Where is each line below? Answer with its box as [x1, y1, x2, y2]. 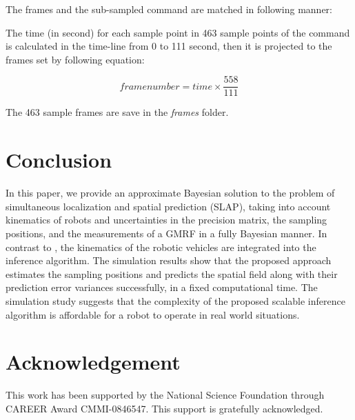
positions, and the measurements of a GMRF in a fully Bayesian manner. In [6, 226, 327, 240]
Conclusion [6, 146, 112, 174]
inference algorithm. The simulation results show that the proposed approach [6, 253, 332, 268]
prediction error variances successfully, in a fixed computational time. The [6, 280, 318, 294]
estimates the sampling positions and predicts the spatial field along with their [6, 266, 338, 281]
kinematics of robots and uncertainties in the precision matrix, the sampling [6, 212, 327, 227]
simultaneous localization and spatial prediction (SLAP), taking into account [6, 199, 331, 213]
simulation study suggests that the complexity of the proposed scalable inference [6, 293, 345, 308]
